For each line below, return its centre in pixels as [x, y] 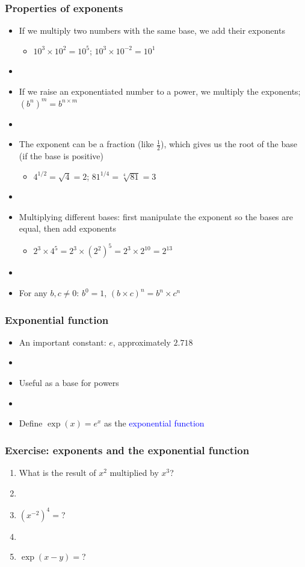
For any [33, 293]
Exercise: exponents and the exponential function [127, 450]
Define [31, 423]
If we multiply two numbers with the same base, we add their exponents [152, 30]
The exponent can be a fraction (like [86, 144]
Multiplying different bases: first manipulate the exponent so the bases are [156, 216]
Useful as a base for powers [69, 383]
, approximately [142, 342]
